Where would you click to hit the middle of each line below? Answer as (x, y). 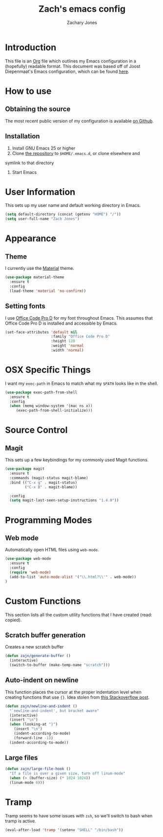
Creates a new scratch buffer (34, 647)
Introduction (31, 47)
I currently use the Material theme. (40, 268)
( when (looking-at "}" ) (33, 725)
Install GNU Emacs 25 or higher (44, 148)
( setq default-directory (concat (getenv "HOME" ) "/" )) (63, 214)
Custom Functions (43, 601)
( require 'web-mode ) (30, 572)
